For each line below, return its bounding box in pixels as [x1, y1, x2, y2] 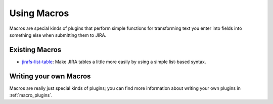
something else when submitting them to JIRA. [9, 32, 107, 38]
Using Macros [9, 8, 69, 19]
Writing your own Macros [9, 72, 91, 80]
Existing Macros [9, 45, 62, 54]
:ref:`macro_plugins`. [9, 92, 53, 98]
